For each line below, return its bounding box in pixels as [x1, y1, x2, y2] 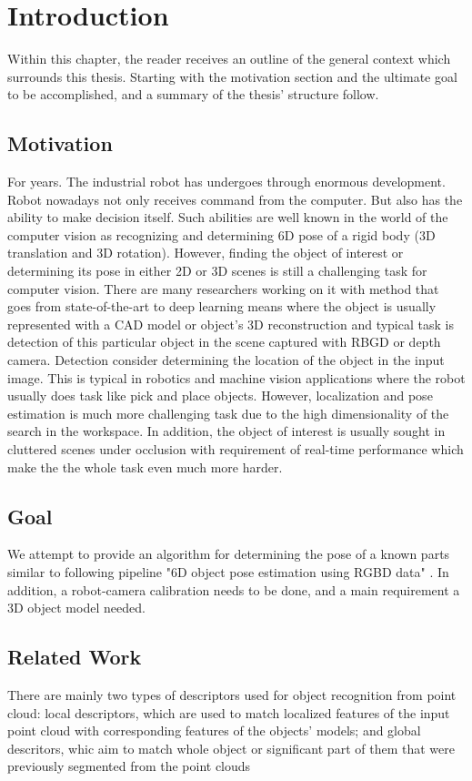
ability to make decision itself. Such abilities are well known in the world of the [7, 208, 448, 227]
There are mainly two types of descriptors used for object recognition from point [7, 685, 457, 704]
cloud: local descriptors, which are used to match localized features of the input [7, 703, 450, 722]
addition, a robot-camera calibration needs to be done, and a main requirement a [7, 580, 460, 599]
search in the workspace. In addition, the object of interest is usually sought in [7, 421, 446, 441]
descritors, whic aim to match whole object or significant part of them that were [7, 738, 455, 757]
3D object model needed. [7, 598, 146, 617]
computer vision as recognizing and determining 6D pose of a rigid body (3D [7, 225, 436, 244]
